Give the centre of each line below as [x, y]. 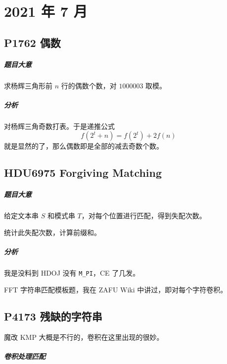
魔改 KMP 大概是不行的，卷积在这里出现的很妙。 [84, 337]
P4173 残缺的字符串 [53, 316]
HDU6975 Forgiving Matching [83, 173]
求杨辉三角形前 [28, 85]
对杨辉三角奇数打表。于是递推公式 [59, 126]
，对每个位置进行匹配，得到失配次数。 [144, 216]
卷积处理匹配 [25, 356]
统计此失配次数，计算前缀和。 [52, 232]
